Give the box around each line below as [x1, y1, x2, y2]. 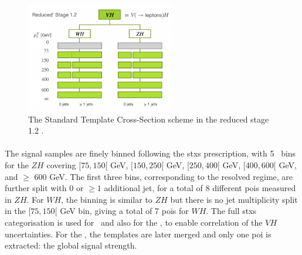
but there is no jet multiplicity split [170, 193, 298, 205]
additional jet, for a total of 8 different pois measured [104, 182, 296, 194]
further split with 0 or [5, 182, 84, 194]
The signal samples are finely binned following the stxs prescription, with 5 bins [5, 147, 296, 159]
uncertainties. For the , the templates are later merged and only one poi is [5, 227, 272, 240]
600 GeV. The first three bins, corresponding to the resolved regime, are [34, 170, 293, 182]
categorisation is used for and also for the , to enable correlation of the [5, 216, 263, 228]
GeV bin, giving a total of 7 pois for [60, 205, 189, 217]
